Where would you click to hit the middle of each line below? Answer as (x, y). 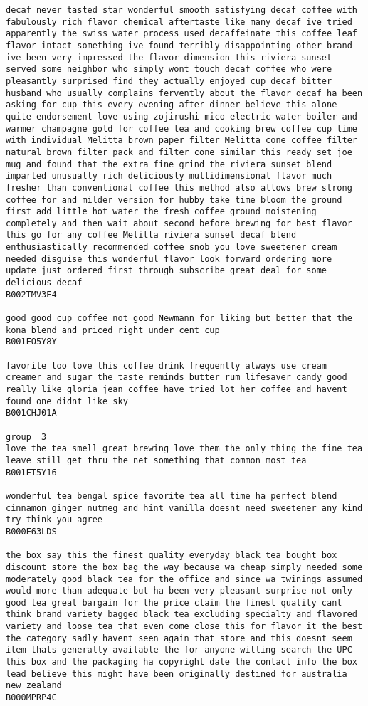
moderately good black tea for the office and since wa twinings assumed (184, 579)
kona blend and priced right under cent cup (113, 330)
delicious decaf (44, 283)
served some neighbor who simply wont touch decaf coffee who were (169, 69)
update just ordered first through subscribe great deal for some (167, 271)
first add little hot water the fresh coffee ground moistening (161, 212)
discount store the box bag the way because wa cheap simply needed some (184, 567)
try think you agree (54, 520)
